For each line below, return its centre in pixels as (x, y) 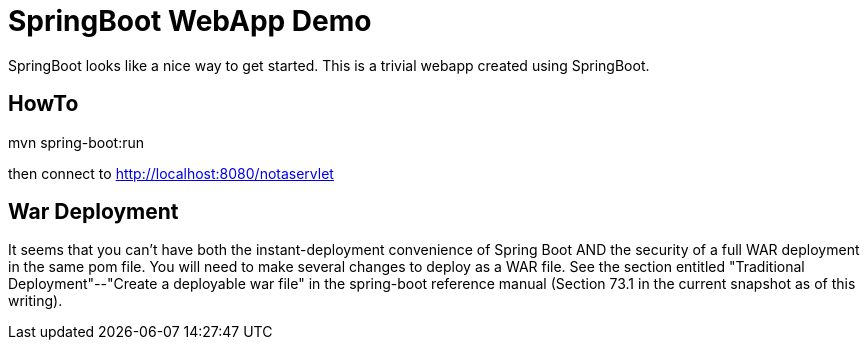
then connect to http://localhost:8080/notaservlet (171, 173)
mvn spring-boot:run (76, 142)
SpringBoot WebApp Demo (190, 21)
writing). (35, 301)
